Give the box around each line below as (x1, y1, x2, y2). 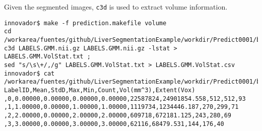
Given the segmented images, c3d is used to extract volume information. (4, 2, 228, 12)
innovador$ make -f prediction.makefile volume (4, 19, 167, 27)
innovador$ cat (4, 70, 55, 77)
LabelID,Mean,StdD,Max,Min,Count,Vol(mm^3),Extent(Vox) (4, 86, 195, 94)
